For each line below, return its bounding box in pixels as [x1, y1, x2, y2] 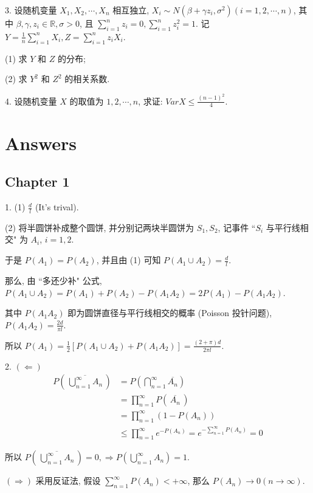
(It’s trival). [35, 201, 79, 213]
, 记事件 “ [218, 221, 256, 233]
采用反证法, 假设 [35, 474, 101, 487]
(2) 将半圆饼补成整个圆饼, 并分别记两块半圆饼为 [5, 221, 194, 233]
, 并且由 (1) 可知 [96, 253, 161, 266]
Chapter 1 [5, 172, 70, 191]
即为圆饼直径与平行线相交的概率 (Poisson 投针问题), [67, 306, 272, 319]
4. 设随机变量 [5, 94, 57, 107]
